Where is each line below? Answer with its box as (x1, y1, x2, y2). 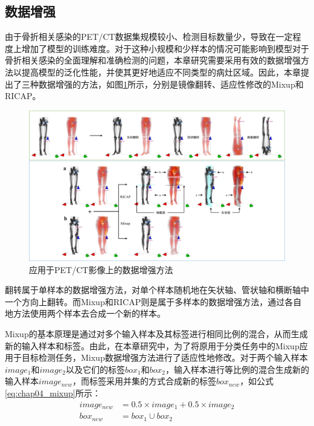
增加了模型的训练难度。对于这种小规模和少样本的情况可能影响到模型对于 (21, 42, 309, 54)
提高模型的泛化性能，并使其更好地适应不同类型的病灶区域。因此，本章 (21, 65, 301, 78)
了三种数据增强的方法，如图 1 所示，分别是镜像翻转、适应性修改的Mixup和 (13, 77, 304, 90)
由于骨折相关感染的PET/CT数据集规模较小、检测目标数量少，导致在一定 (5, 30, 293, 43)
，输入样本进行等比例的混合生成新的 (165, 363, 309, 375)
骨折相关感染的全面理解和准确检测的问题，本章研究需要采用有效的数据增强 (5, 54, 301, 66)
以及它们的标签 (65, 363, 125, 375)
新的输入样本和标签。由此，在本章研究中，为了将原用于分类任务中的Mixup (5, 339, 300, 352)
